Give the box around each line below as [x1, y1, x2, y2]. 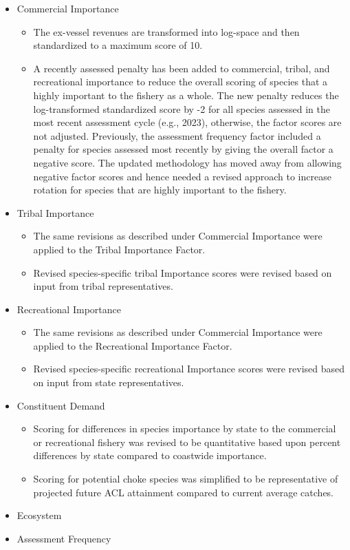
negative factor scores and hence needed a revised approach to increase [33, 169, 331, 183]
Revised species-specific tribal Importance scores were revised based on [33, 265, 332, 279]
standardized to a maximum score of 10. [33, 38, 203, 52]
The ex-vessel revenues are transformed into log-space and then [33, 24, 300, 39]
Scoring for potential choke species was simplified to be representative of [33, 472, 338, 486]
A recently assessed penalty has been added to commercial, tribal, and [33, 61, 330, 75]
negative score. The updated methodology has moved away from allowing [33, 155, 342, 169]
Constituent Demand [17, 398, 105, 412]
